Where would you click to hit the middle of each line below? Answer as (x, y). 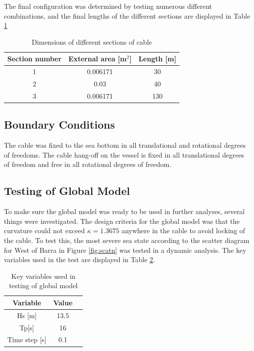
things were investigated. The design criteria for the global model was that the (122, 221)
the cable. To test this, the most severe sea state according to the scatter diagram (127, 240)
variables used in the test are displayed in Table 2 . (79, 259)
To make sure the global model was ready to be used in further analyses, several (125, 211)
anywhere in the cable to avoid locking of (183, 230)
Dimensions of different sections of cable (92, 41)
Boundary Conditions (60, 124)
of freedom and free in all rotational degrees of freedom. (88, 164)
